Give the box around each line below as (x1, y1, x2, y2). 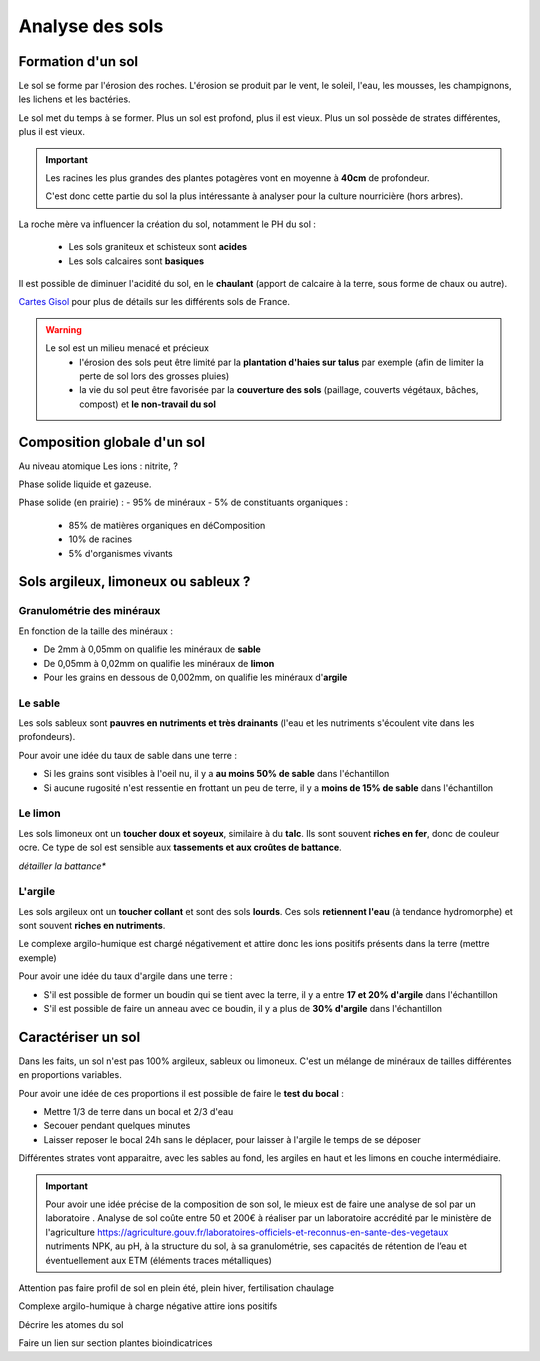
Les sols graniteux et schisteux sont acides (68, 241, 248, 253)
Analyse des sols (18, 15, 164, 37)
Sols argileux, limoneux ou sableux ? (18, 573, 251, 590)
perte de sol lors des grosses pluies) (79, 370, 230, 382)
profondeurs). (18, 731, 76, 743)
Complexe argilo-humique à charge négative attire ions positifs (18, 1300, 278, 1312)
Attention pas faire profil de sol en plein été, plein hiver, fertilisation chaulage (18, 1281, 335, 1294)
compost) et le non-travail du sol (79, 398, 217, 410)
